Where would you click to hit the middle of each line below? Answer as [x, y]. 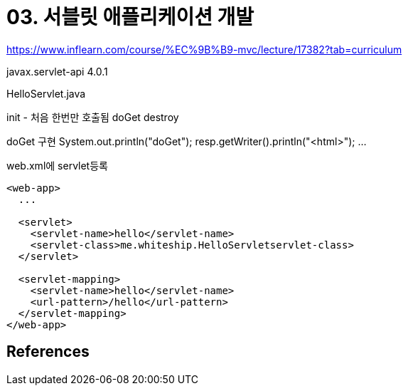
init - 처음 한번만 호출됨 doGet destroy [93, 117]
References [48, 352]
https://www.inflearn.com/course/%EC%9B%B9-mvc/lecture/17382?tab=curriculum [204, 49]
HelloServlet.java [46, 93]
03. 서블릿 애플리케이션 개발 [130, 17]
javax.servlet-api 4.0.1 [57, 71]
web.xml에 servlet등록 [57, 165]
